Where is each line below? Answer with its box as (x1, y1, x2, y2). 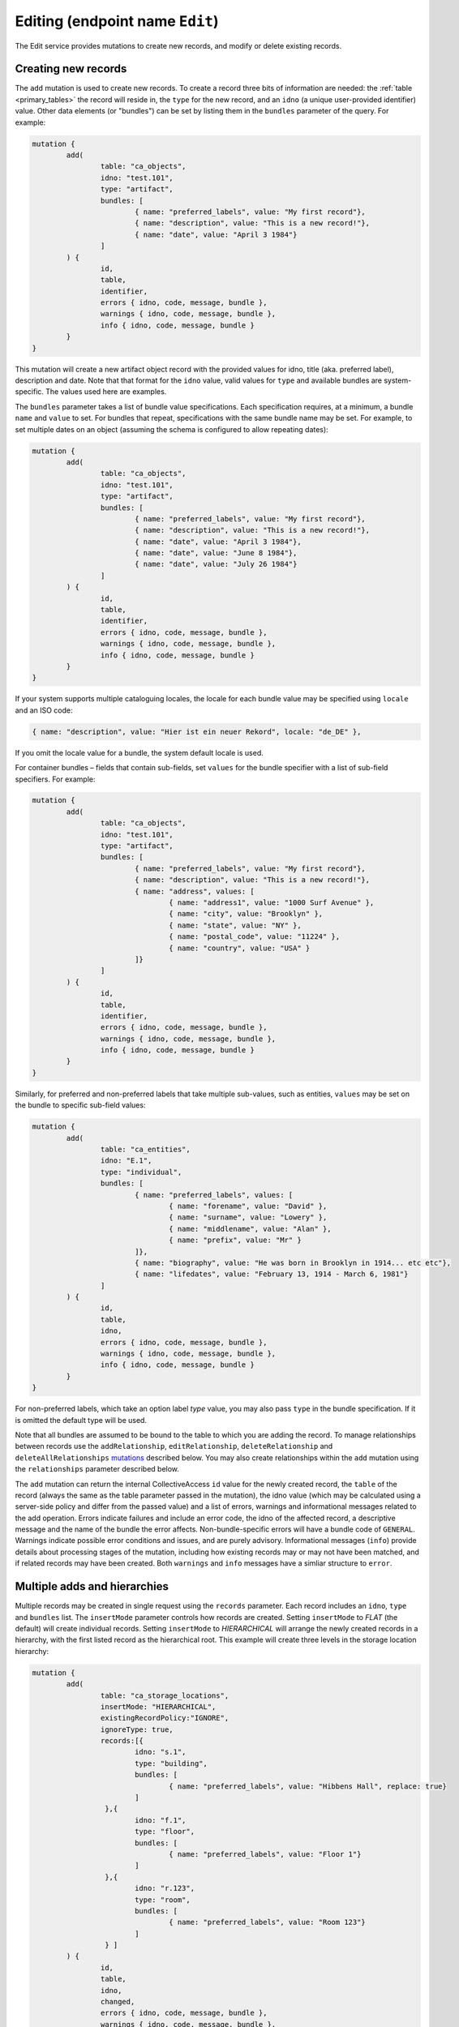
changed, (100, 1997, 135, 2007)
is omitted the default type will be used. (15, 1415, 148, 1425)
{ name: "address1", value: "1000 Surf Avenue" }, (169, 898, 375, 907)
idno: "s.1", (134, 1747, 187, 1757)
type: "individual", (100, 1168, 182, 1176)
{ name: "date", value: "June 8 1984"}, (134, 548, 298, 558)
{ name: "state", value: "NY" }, (169, 920, 302, 930)
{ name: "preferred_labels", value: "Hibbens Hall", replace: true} (169, 1781, 448, 1791)
